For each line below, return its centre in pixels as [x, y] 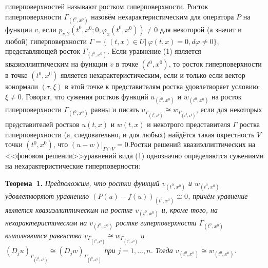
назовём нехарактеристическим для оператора [162, 16]
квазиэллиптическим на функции [56, 64]
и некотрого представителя [189, 124]
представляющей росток [43, 51]
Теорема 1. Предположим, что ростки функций [82, 183]
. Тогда [162, 250]
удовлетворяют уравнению [47, 195]
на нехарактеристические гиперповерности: [73, 166]
